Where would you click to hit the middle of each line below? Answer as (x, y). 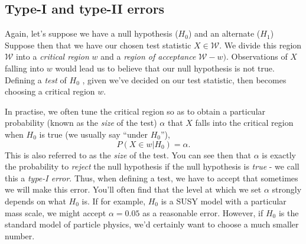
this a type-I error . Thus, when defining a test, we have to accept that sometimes (152, 178)
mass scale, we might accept (56, 212)
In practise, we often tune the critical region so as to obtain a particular (135, 111)
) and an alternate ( (224, 33)
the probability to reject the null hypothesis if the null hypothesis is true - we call (152, 166)
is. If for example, (114, 201)
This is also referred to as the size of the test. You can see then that (128, 154)
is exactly (279, 154)
